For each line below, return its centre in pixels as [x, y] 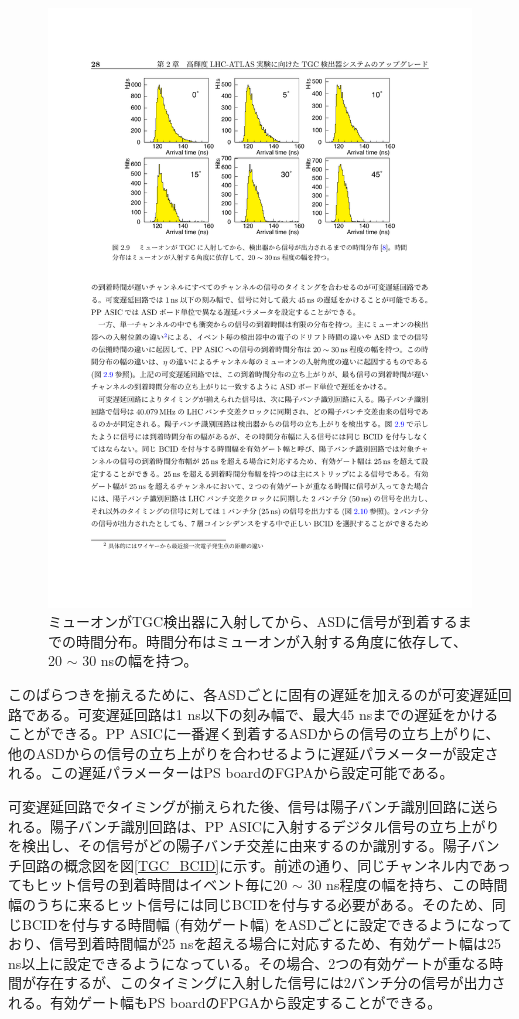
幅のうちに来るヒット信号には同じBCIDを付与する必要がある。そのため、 [250, 904]
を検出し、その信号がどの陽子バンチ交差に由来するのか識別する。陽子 [239, 845]
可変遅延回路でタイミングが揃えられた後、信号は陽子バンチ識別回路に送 [246, 806]
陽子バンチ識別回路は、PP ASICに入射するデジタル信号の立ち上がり [274, 825]
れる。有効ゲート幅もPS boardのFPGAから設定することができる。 [225, 1001]
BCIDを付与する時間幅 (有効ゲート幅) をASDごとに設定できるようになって [266, 923]
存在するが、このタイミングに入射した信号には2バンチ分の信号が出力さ [270, 982]
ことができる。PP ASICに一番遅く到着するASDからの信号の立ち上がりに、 [254, 733]
